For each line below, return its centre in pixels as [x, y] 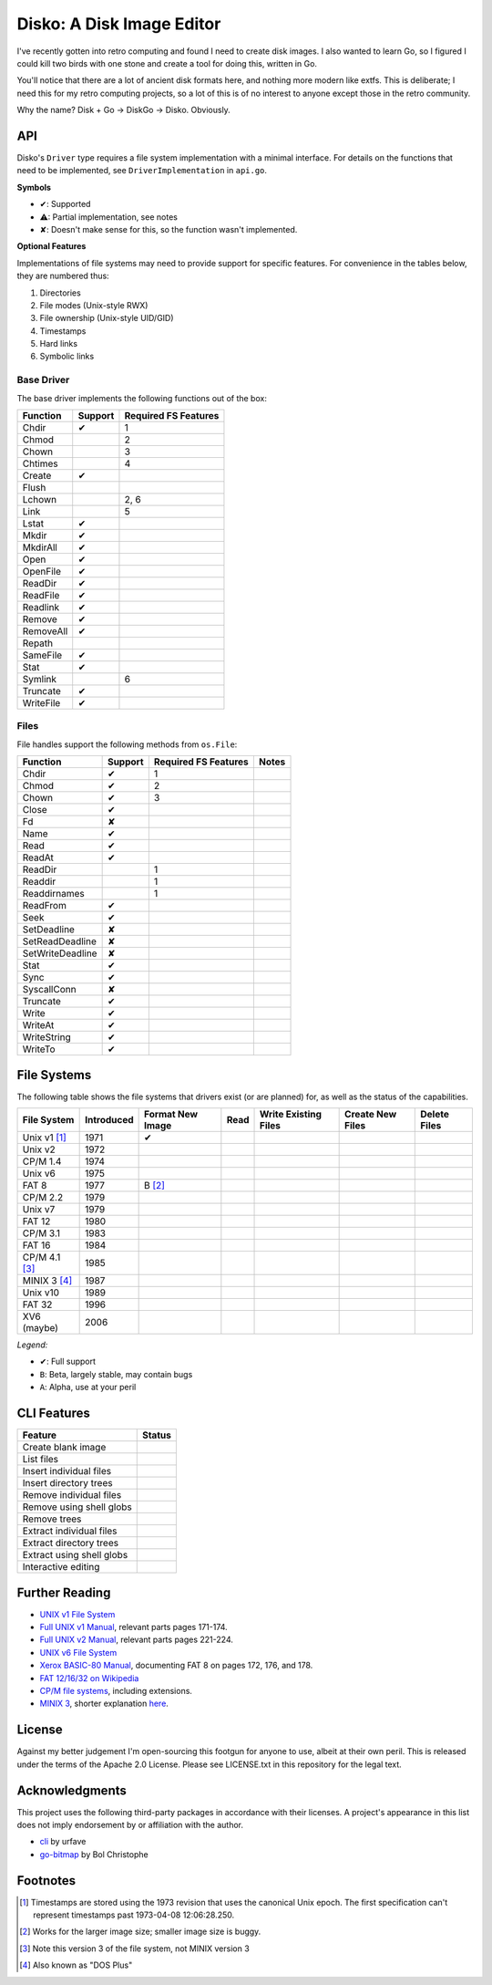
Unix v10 [41, 1293]
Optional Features [51, 246]
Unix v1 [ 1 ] [45, 1138]
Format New [171, 1115]
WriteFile [41, 703]
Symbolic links [67, 357]
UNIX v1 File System [77, 1614]
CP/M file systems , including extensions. [116, 1691]
